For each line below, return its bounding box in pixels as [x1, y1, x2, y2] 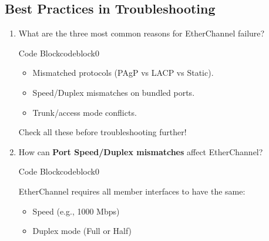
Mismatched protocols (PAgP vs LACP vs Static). [32, 66, 214, 79]
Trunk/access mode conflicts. [32, 106, 137, 118]
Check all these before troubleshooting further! [18, 126, 187, 138]
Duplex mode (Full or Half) [32, 225, 132, 237]
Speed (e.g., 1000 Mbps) [32, 205, 120, 217]
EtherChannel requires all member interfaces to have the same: [18, 185, 246, 197]
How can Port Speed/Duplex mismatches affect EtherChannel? [18, 145, 263, 158]
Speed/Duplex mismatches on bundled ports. [32, 86, 195, 98]
